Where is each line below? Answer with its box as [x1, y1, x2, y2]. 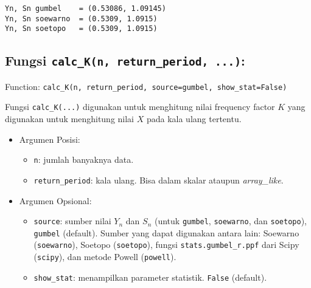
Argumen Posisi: [19, 132, 80, 145]
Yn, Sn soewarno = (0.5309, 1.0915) [5, 14, 158, 23]
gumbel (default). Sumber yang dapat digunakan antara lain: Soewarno [33, 226, 299, 239]
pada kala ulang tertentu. [146, 112, 242, 125]
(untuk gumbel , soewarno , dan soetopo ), [154, 214, 307, 227]
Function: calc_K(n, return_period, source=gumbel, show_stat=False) [5, 80, 287, 92]
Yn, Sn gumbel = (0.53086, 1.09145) [5, 4, 166, 13]
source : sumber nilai [33, 214, 111, 227]
